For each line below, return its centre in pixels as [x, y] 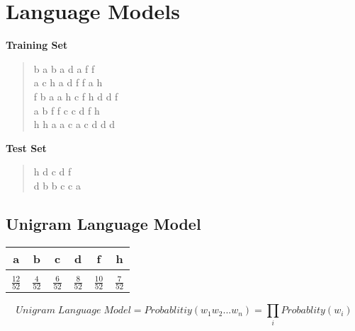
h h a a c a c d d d [74, 124]
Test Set [26, 147]
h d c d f [52, 172]
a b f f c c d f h [67, 110]
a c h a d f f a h [68, 82]
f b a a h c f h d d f [76, 96]
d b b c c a [57, 185]
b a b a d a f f [64, 68]
